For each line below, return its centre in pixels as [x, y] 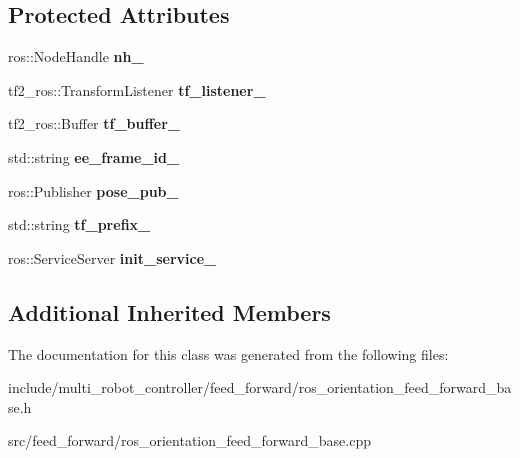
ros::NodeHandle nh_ [76, 56]
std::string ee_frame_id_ [94, 156]
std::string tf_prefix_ [79, 224]
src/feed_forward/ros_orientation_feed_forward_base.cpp [189, 440]
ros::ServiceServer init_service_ [112, 257]
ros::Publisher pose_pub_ [93, 190]
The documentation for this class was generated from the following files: [228, 353]
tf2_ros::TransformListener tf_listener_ [137, 89]
